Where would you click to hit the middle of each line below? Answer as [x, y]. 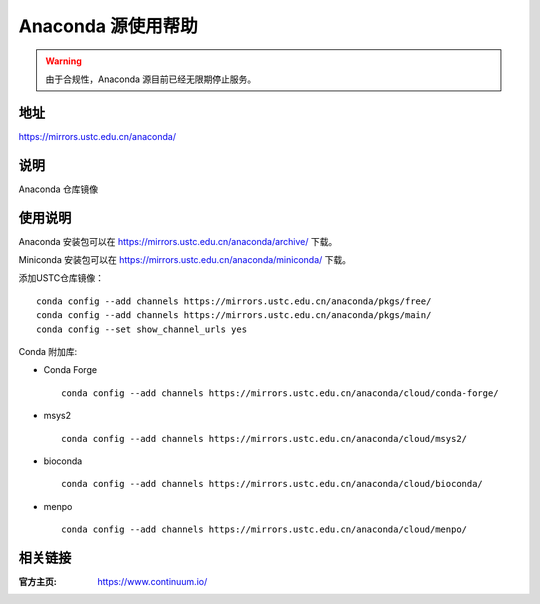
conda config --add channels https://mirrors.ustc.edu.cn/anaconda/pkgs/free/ [234, 301]
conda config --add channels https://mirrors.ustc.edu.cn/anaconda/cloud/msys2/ [264, 438]
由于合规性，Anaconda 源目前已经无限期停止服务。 [151, 79]
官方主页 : [37, 582]
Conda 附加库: [48, 351]
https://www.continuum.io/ [152, 582]
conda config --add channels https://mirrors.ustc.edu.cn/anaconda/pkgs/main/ [234, 315]
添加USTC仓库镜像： [61, 278]
